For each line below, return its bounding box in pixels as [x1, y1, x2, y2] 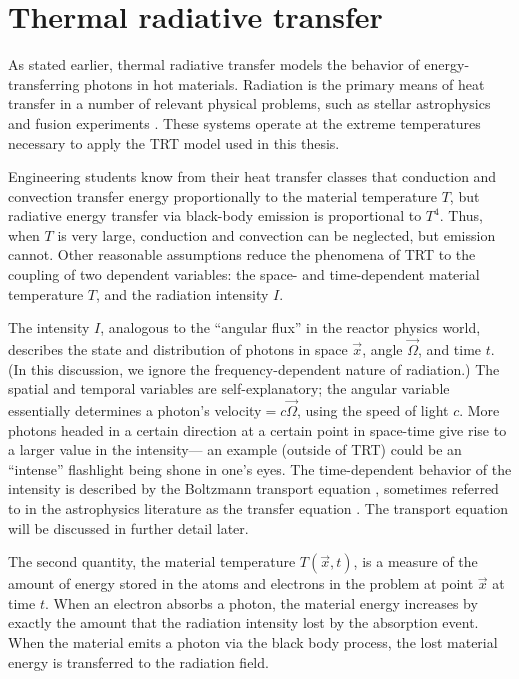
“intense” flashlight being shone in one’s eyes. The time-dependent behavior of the [8, 458, 512, 479]
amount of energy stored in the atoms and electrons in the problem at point [8, 573, 474, 594]
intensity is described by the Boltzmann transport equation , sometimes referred [8, 478, 499, 499]
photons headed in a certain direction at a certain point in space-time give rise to [8, 419, 507, 440]
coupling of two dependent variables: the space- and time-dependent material [8, 264, 480, 285]
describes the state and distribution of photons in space [8, 339, 348, 360]
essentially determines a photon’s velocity [8, 400, 262, 421]
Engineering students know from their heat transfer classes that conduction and [8, 166, 497, 187]
